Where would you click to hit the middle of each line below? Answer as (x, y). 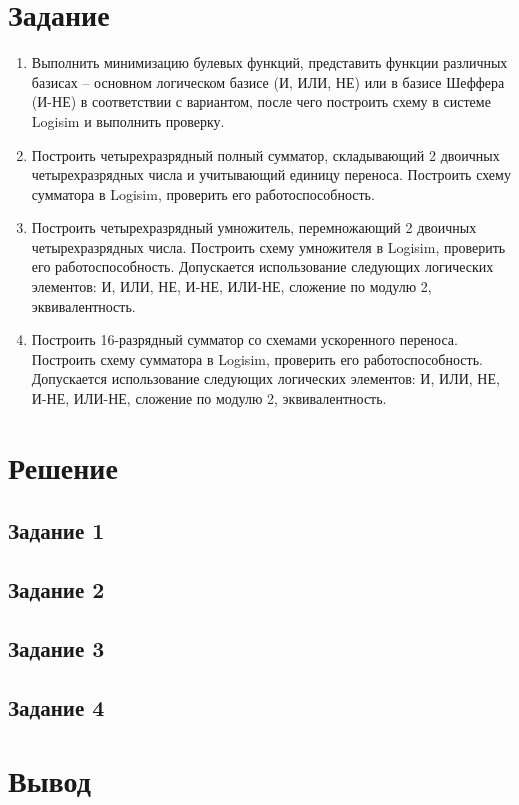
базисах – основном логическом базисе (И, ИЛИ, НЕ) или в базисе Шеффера (268, 81)
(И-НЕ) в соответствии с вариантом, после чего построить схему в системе (261, 101)
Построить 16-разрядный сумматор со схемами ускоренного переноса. (244, 339)
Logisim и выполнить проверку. (128, 120)
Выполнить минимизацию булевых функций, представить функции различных (269, 62)
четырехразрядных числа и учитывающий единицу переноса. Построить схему (271, 174)
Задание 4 (56, 706)
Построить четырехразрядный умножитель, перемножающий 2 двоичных (254, 227)
